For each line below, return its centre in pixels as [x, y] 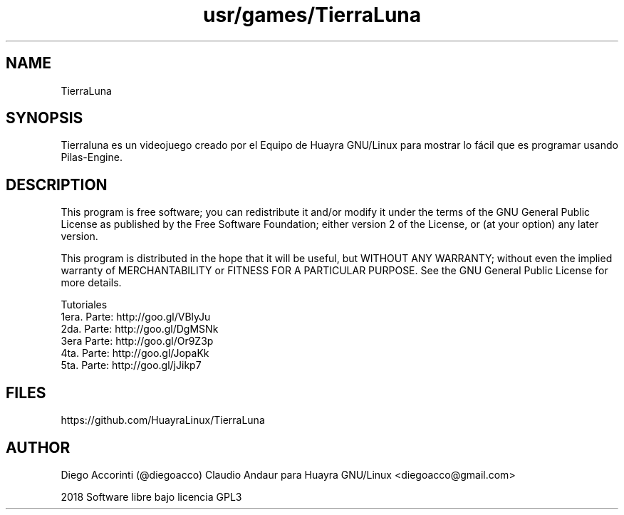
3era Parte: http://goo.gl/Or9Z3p [137, 341]
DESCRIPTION [57, 184]
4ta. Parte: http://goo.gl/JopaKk [135, 353]
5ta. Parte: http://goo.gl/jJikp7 [131, 365]
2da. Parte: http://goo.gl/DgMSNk [140, 329]
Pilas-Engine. [92, 157]
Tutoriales [84, 305]
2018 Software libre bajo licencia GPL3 [151, 496]
